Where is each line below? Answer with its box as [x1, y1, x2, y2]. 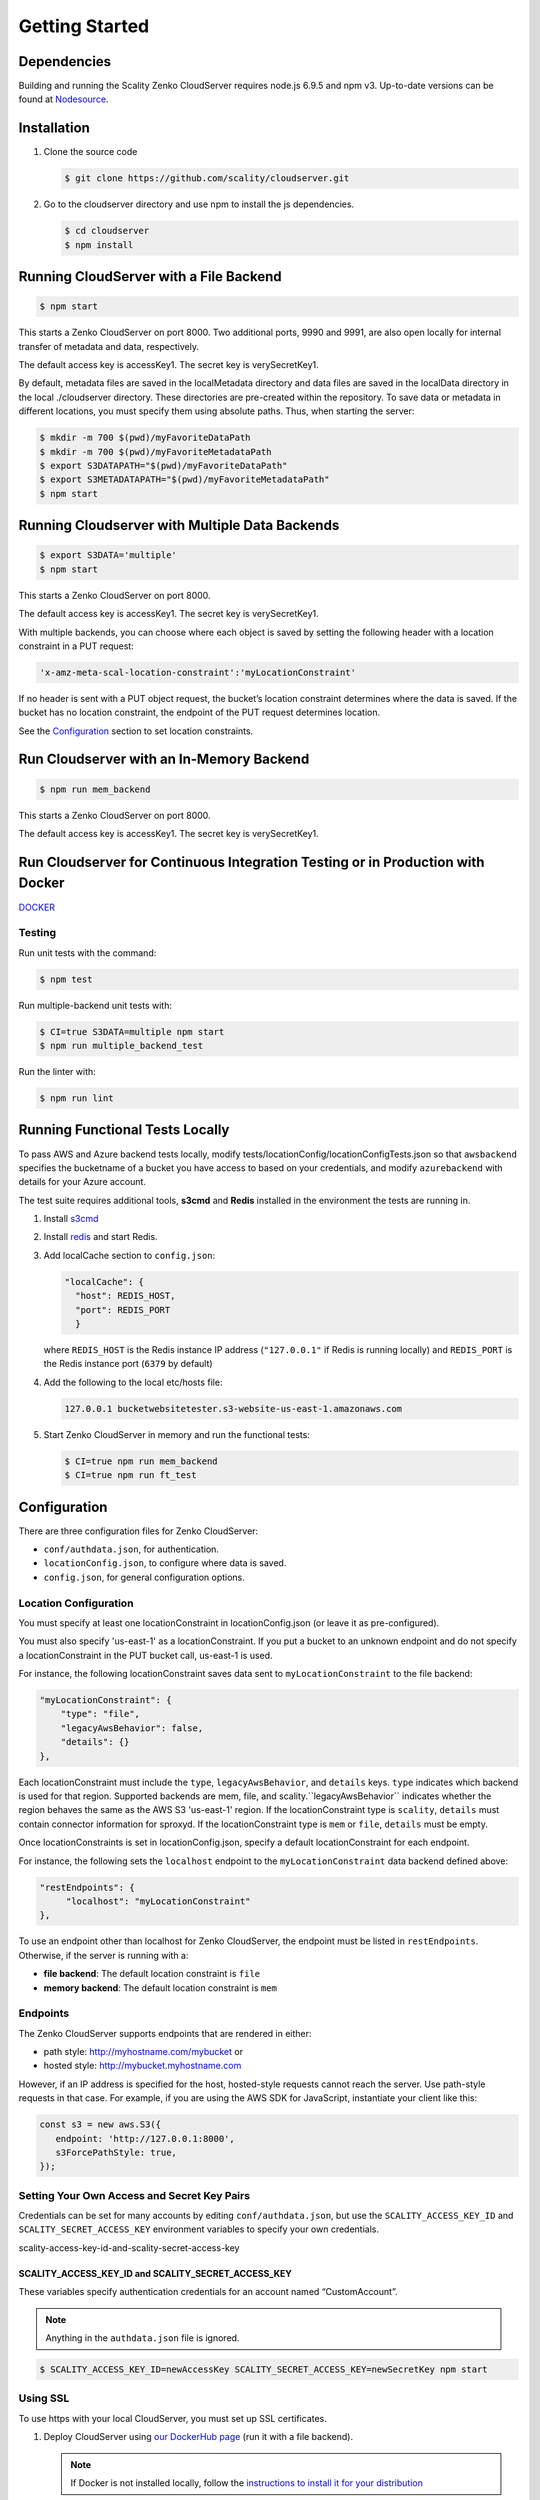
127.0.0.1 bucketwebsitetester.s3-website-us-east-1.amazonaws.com [64, 1403, 403, 1414]
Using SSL [18, 2391, 70, 2405]
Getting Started [18, 15, 150, 37]
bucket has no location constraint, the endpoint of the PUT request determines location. [18, 706, 381, 719]
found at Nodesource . [18, 93, 109, 105]
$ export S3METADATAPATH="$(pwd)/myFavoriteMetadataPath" [39, 474, 330, 485]
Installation [18, 120, 90, 137]
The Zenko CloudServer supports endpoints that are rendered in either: [18, 2027, 312, 2039]
